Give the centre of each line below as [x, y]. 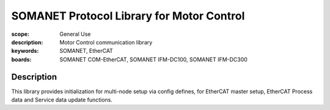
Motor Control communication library [106, 42]
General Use [75, 34]
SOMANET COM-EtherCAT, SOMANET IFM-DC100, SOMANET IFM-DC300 [153, 59]
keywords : [25, 51]
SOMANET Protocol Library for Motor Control [128, 16]
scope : [20, 34]
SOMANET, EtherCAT [86, 51]
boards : [21, 59]
